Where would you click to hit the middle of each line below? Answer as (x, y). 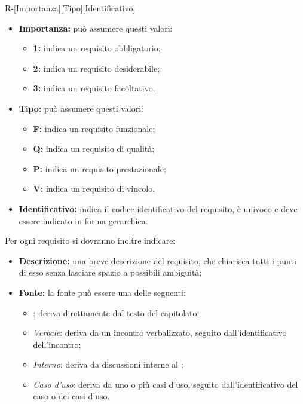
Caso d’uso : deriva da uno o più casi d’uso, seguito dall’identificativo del (166, 384)
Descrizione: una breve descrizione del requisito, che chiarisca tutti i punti (157, 260)
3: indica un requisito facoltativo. (94, 88)
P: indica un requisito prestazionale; (100, 168)
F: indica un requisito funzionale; (94, 128)
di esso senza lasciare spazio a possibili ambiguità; (110, 272)
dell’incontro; (57, 344)
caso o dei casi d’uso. (71, 396)
